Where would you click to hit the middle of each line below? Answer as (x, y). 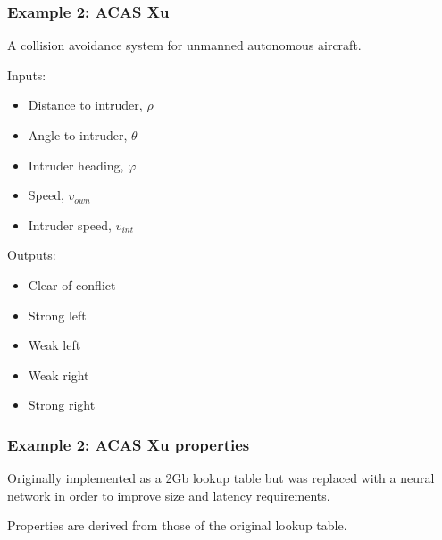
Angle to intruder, (78, 135)
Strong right (62, 405)
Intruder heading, (76, 165)
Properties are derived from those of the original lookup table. (177, 525)
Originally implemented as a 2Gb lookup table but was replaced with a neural (221, 478)
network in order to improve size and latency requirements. (169, 495)
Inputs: (27, 75)
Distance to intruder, (85, 105)
